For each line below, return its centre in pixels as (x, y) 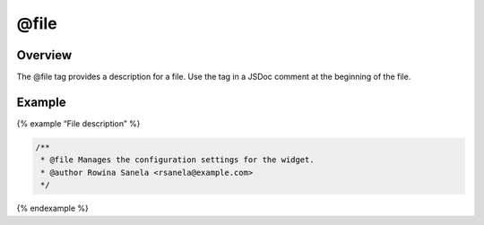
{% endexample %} (53, 208)
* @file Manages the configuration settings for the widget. (177, 160)
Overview (44, 55)
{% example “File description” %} (78, 123)
